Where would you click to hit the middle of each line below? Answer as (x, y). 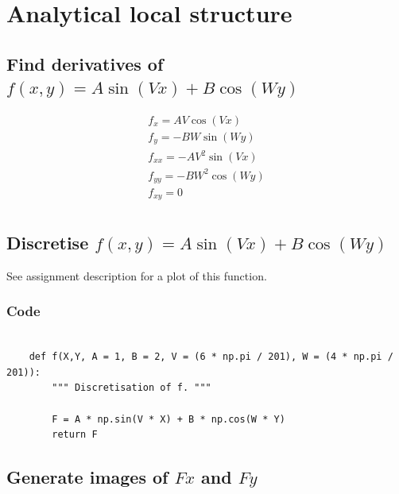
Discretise (48, 242)
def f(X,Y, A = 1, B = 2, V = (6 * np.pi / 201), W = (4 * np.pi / (211, 357)
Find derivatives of (85, 63)
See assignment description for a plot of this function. (137, 275)
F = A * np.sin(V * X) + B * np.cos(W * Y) (169, 419)
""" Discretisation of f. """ (132, 388)
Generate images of (87, 477)
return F (75, 435)
